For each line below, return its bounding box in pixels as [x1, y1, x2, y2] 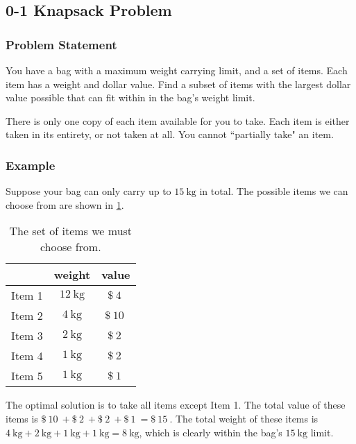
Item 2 [11, 307, 43, 324]
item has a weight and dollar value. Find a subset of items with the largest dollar [6, 76, 351, 91]
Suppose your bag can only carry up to [6, 184, 171, 198]
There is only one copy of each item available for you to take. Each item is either [6, 113, 350, 128]
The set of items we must [9, 223, 133, 239]
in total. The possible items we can [199, 184, 348, 198]
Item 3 [11, 327, 43, 344]
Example [6, 156, 56, 173]
